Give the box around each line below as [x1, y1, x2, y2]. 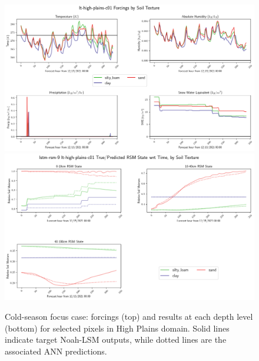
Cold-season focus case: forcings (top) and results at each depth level [5, 310, 253, 323]
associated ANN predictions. [5, 345, 107, 357]
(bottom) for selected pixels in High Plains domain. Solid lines [5, 322, 230, 334]
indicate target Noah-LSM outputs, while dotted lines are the [5, 333, 227, 346]
